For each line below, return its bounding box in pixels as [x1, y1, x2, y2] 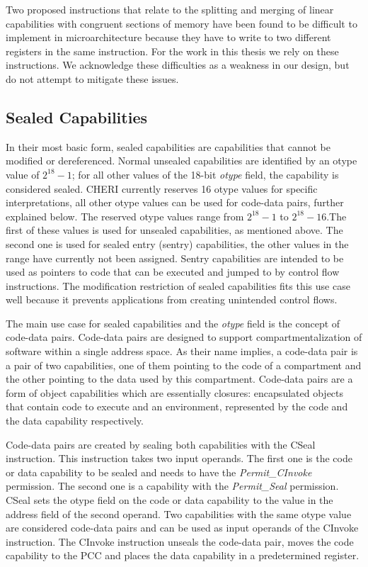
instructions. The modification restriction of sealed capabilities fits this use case [6, 278, 350, 293]
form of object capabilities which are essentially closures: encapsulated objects [6, 385, 344, 400]
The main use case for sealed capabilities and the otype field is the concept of [6, 315, 340, 330]
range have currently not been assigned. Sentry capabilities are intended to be [6, 250, 344, 265]
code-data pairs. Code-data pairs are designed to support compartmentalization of [6, 330, 362, 344]
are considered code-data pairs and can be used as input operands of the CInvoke [6, 520, 359, 535]
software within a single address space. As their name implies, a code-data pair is [6, 344, 358, 359]
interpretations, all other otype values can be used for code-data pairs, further [6, 195, 344, 210]
